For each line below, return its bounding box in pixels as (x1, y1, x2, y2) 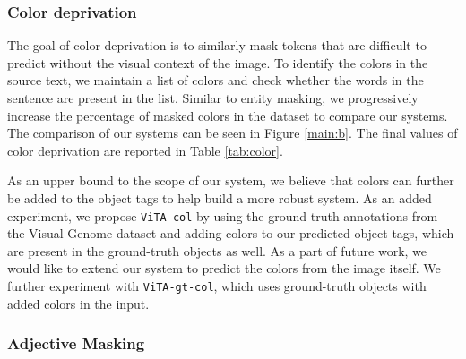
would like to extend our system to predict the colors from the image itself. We (7, 259, 441, 278)
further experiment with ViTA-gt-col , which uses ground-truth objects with (7, 277, 427, 295)
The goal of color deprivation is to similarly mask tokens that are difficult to (7, 36, 427, 55)
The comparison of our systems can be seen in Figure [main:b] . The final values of (7, 124, 458, 142)
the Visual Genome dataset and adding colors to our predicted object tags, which (7, 224, 454, 243)
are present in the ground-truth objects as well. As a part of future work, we (7, 241, 427, 260)
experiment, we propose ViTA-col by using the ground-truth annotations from (7, 206, 438, 225)
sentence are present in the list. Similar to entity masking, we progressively (7, 89, 419, 107)
